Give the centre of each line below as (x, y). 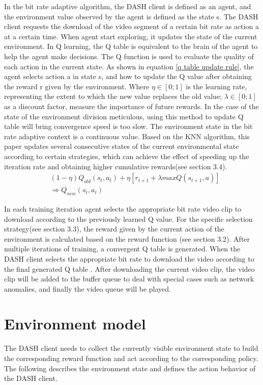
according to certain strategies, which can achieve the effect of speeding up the (127, 156)
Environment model (75, 324)
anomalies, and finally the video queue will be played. (87, 288)
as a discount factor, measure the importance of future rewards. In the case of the (131, 106)
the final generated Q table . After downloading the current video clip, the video (129, 268)
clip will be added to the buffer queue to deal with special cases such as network (129, 279)
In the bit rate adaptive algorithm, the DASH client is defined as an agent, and (128, 6)
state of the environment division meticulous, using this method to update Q (124, 116)
